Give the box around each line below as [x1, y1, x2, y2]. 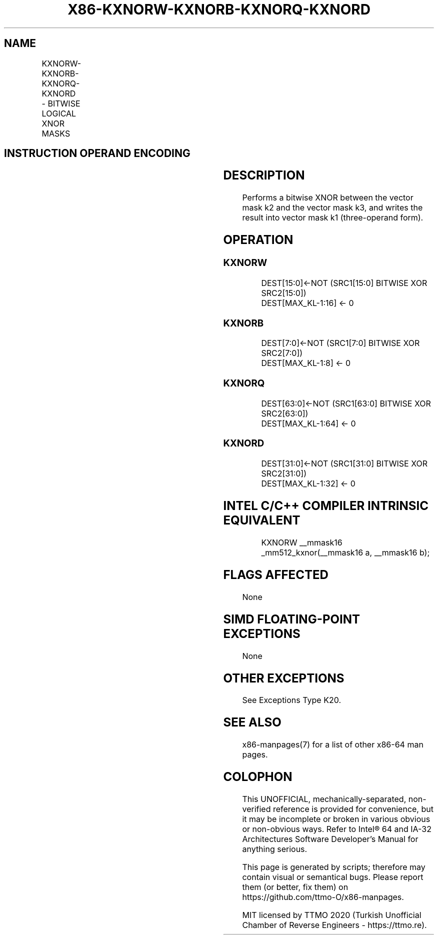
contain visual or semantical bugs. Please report [242, 872, 423, 882]
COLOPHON [223, 769, 292, 784]
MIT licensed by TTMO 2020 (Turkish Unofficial [242, 910, 421, 920]
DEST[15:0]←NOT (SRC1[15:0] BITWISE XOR [261, 277, 427, 288]
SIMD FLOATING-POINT [223, 611, 360, 626]
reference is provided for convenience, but [272, 804, 433, 814]
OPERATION [223, 232, 293, 247]
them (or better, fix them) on [242, 882, 348, 892]
